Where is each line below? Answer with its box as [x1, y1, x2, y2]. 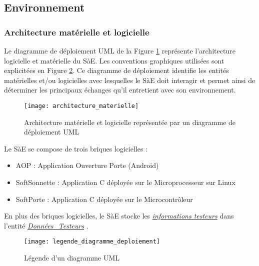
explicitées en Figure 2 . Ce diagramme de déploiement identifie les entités [4, 65, 229, 75]
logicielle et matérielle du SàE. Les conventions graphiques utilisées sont [4, 55, 224, 65]
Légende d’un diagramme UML [24, 252, 119, 263]
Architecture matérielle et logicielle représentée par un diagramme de [24, 116, 236, 127]
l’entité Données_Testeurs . [4, 220, 88, 230]
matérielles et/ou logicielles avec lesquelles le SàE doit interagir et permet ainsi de [4, 74, 255, 85]
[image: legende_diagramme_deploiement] [24, 238, 160, 245]
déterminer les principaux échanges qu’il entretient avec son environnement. [4, 84, 236, 95]
